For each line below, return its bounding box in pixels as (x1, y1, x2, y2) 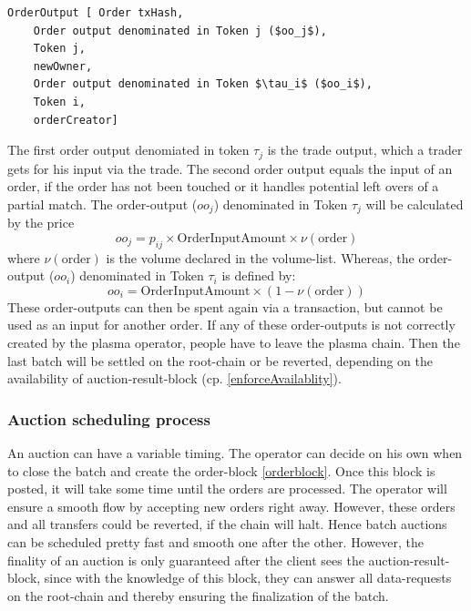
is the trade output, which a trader (267, 140, 463, 159)
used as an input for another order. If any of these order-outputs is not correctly (7, 315, 456, 334)
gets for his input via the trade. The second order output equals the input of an (7, 158, 453, 178)
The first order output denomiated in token (7, 140, 250, 159)
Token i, (33, 95, 86, 108)
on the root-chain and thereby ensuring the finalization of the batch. (7, 586, 389, 605)
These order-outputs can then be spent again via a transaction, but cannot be (7, 297, 443, 316)
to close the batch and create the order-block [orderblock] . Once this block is (7, 461, 435, 480)
